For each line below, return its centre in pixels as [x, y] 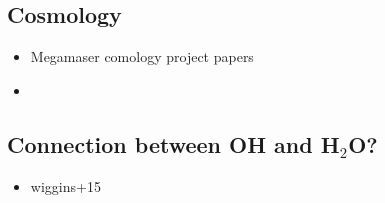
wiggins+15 [65, 185]
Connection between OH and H [173, 143]
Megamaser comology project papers [142, 56]
